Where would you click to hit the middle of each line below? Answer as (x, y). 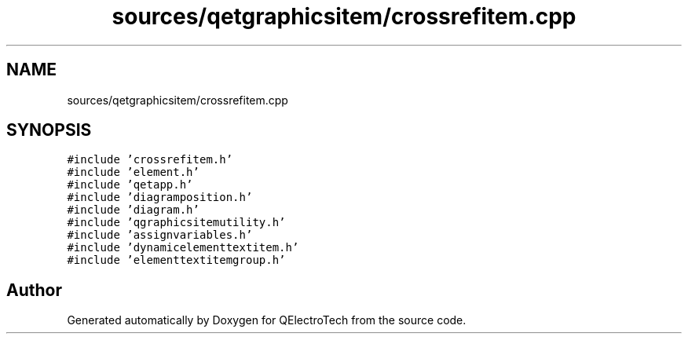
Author (34, 290)
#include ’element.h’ (133, 172)
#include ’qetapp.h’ (130, 185)
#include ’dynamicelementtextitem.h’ (183, 248)
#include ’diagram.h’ (133, 210)
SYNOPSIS (49, 130)
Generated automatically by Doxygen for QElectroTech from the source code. (267, 320)
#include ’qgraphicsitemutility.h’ (176, 223)
